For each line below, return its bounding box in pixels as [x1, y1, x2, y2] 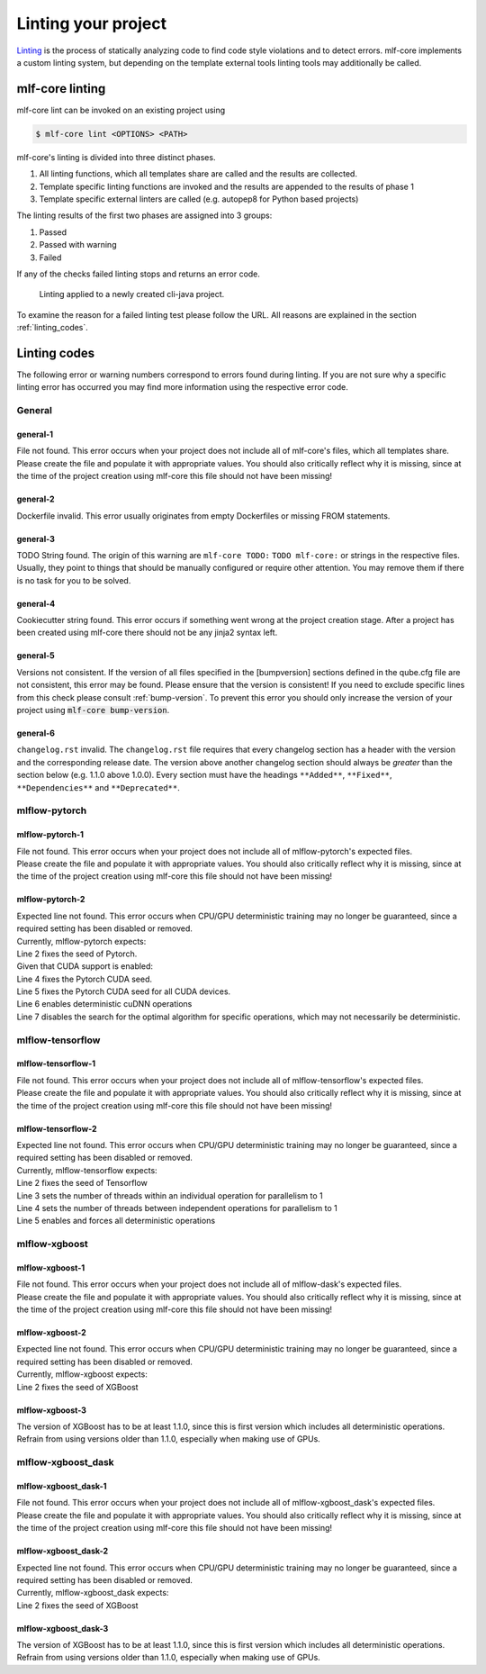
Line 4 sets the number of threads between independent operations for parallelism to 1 [16, 1202, 337, 1213]
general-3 [16, 533, 56, 544]
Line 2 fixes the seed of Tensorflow [16, 1178, 148, 1189]
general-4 [16, 598, 56, 609]
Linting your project [16, 14, 166, 33]
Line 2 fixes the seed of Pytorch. [16, 948, 138, 959]
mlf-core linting [16, 81, 106, 96]
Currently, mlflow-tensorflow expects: [16, 1164, 157, 1175]
